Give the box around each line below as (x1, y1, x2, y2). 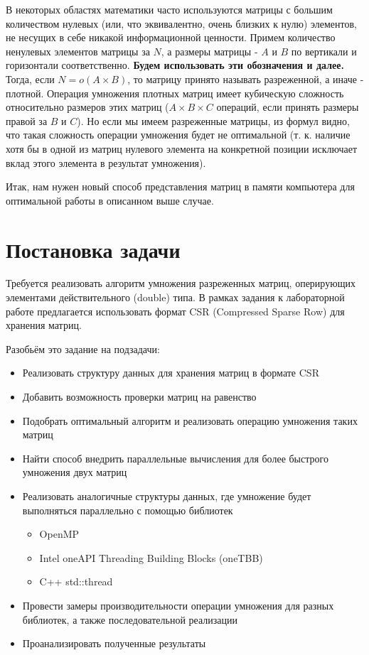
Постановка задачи (6, 234, 181, 264)
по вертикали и (291, 43, 357, 58)
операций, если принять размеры (216, 99, 359, 114)
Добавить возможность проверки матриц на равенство (22, 389, 257, 404)
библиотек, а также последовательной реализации (22, 612, 237, 627)
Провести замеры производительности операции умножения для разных (22, 597, 334, 612)
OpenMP (39, 526, 80, 541)
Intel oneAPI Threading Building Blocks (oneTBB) (39, 550, 263, 565)
